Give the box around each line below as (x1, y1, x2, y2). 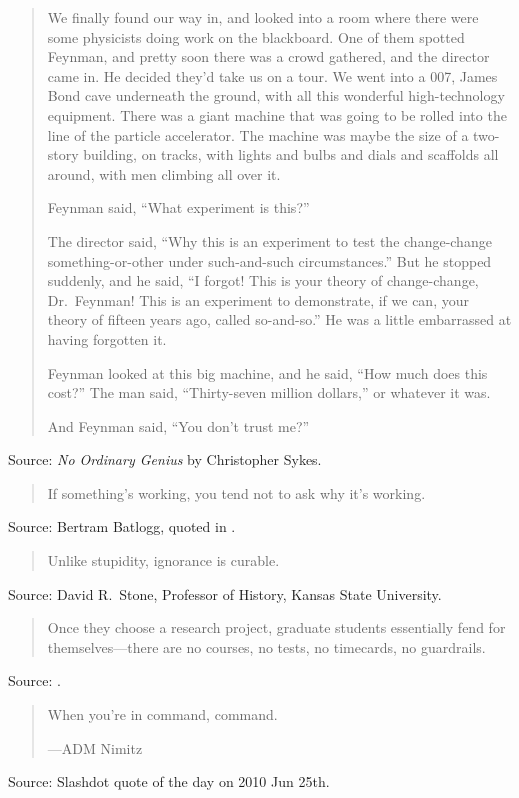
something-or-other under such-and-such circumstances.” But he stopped (47, 250, 492, 271)
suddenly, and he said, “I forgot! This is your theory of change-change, (47, 270, 479, 291)
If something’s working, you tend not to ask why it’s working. (47, 482, 426, 503)
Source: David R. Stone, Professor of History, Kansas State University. (8, 583, 442, 604)
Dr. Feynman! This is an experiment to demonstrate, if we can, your (47, 289, 469, 310)
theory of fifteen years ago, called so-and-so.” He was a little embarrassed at (47, 309, 512, 330)
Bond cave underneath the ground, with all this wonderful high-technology (47, 85, 505, 106)
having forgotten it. (47, 328, 167, 349)
